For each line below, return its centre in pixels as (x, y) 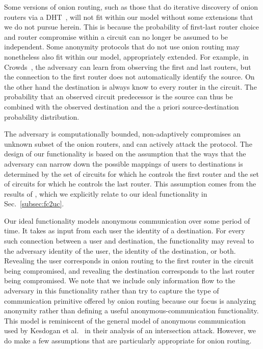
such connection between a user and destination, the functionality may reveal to (129, 241)
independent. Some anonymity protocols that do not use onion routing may (122, 47)
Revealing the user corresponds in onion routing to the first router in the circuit (129, 261)
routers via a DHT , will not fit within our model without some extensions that (129, 17)
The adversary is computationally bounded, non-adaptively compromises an (123, 134)
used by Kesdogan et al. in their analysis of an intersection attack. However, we (130, 330)
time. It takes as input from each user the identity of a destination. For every (125, 231)
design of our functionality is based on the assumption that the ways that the (125, 154)
